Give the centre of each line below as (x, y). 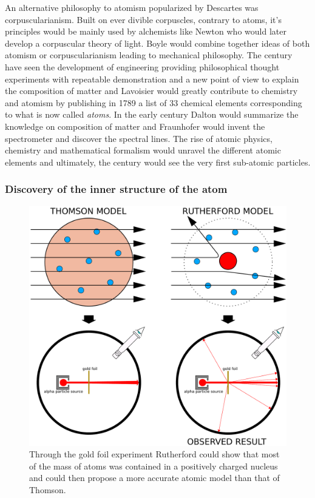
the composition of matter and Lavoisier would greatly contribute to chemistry (151, 91)
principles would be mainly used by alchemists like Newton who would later (146, 31)
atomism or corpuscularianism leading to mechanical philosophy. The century (149, 55)
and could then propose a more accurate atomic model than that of (154, 478)
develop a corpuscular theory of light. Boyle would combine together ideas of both (157, 43)
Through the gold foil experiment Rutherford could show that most (154, 454)
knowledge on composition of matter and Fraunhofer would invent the (135, 126)
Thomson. (48, 489)
